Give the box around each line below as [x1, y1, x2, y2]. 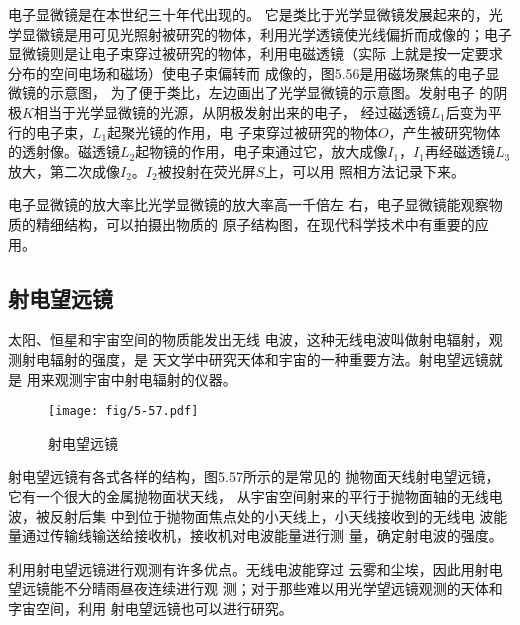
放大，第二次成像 [8, 160, 120, 181]
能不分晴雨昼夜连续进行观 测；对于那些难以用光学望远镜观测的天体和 [49, 578, 503, 599]
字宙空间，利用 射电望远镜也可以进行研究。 [8, 597, 293, 618]
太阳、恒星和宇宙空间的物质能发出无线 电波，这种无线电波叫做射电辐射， [8, 329, 489, 350]
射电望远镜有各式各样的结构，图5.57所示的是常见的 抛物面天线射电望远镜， [8, 466, 500, 487]
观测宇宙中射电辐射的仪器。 [54, 368, 237, 389]
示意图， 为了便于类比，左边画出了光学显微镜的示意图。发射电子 [49, 82, 475, 103]
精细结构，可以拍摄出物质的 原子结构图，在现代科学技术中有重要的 [35, 213, 475, 234]
